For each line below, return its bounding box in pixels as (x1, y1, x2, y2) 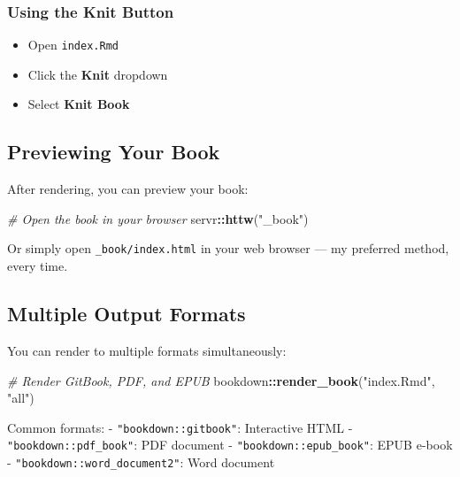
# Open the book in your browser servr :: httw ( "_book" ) (7, 209, 309, 227)
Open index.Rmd (27, 35, 119, 54)
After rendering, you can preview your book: (7, 180, 249, 198)
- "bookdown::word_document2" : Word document (7, 453, 275, 471)
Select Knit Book (27, 95, 130, 113)
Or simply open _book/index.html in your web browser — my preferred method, (7, 239, 449, 258)
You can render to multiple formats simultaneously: (7, 341, 287, 359)
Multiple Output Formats (7, 300, 246, 327)
